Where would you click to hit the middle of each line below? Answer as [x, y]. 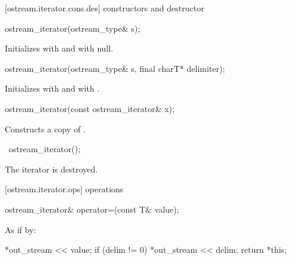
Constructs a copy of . [45, 129]
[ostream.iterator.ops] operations [64, 189]
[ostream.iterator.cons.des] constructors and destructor [105, 8]
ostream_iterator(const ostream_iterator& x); [90, 108]
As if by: [21, 229]
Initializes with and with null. [59, 48]
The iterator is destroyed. [51, 169]
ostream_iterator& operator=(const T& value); [92, 209]
